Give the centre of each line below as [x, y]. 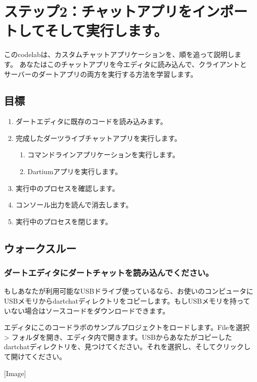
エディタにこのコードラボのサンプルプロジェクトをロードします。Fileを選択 [127, 327]
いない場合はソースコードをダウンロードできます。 [87, 310]
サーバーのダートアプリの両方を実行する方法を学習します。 [101, 74]
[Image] [15, 373]
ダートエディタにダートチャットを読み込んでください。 [109, 273]
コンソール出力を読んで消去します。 [74, 205]
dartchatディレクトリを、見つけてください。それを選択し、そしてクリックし [127, 347]
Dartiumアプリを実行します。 [75, 171]
